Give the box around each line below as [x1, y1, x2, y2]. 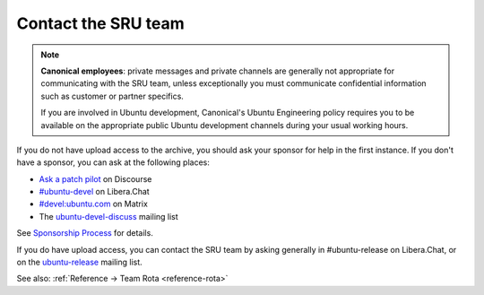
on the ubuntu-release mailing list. [16, 256, 143, 268]
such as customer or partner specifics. [40, 91, 184, 101]
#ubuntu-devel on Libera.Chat [39, 187, 150, 197]
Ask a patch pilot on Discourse [39, 173, 152, 184]
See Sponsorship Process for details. [16, 228, 154, 239]
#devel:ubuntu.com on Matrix [39, 198, 148, 210]
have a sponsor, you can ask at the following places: [16, 157, 210, 168]
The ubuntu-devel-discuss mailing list [39, 211, 178, 221]
